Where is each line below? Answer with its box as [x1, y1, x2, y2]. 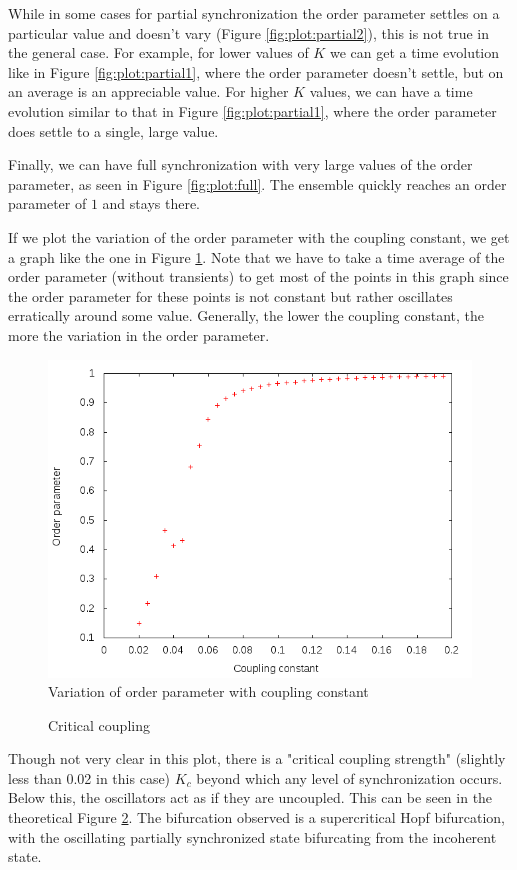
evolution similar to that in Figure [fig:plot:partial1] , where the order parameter [8, 100, 497, 121]
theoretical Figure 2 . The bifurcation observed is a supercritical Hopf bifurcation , [8, 807, 505, 828]
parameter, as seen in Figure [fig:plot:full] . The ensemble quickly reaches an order [8, 173, 507, 194]
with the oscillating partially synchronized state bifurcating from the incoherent [8, 826, 497, 847]
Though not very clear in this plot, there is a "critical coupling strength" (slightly [8, 748, 506, 769]
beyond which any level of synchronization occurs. [196, 767, 503, 788]
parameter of [8, 193, 87, 214]
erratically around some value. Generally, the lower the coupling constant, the [8, 305, 485, 326]
